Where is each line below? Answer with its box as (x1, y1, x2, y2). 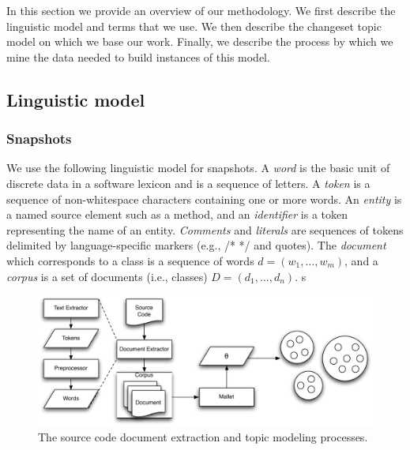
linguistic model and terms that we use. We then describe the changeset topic (6, 17, 382, 34)
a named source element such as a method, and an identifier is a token (6, 206, 348, 223)
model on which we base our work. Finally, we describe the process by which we (6, 33, 393, 50)
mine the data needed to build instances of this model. (6, 48, 270, 65)
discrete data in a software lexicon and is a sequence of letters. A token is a (6, 174, 371, 191)
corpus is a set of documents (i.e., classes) (6, 268, 208, 284)
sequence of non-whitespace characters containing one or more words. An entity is (6, 190, 402, 207)
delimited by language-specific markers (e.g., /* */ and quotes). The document (6, 237, 386, 253)
